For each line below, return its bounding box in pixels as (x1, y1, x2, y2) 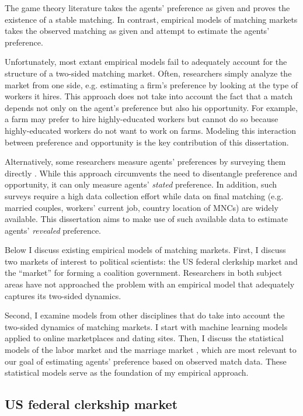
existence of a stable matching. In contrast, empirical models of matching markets (5, 13, 298, 25)
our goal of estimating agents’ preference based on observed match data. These (5, 355, 287, 367)
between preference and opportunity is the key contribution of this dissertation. (5, 136, 289, 148)
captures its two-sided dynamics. (5, 289, 121, 301)
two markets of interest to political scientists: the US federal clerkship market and (5, 255, 298, 267)
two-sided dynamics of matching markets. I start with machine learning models (5, 320, 288, 332)
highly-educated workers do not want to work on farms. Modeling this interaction (5, 124, 296, 136)
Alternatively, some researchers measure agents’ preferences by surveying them (5, 155, 286, 168)
